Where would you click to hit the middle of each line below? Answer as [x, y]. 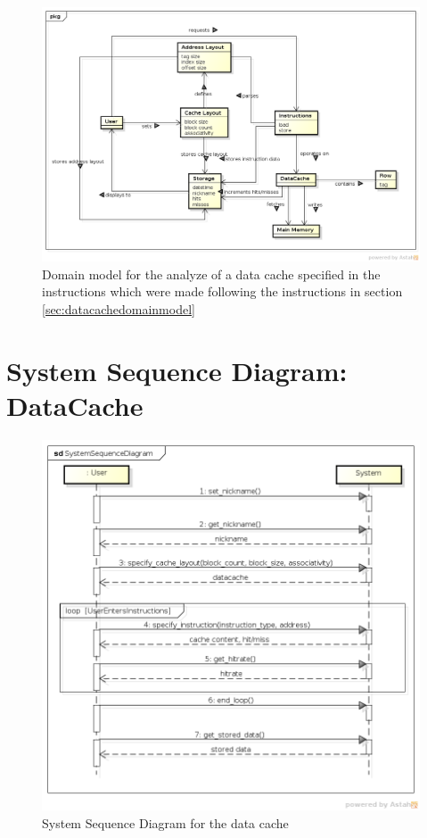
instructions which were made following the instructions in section [222, 291]
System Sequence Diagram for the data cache [165, 822]
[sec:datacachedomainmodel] [119, 309]
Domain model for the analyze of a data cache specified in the [211, 274]
